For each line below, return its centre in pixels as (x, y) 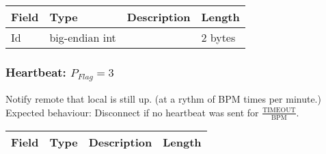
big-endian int (83, 37)
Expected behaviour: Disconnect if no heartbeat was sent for (132, 112)
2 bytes (218, 37)
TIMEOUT (279, 111)
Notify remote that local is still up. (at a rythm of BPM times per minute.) (163, 99)
